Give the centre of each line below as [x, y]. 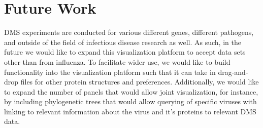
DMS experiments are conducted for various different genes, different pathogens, [129, 32]
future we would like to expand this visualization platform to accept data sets [125, 52]
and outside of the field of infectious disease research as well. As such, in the [123, 42]
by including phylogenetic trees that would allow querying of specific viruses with [130, 101]
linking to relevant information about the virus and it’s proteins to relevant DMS [130, 111]
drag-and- [233, 72]
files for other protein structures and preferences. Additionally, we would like [140, 82]
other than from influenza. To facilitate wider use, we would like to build [117, 61]
